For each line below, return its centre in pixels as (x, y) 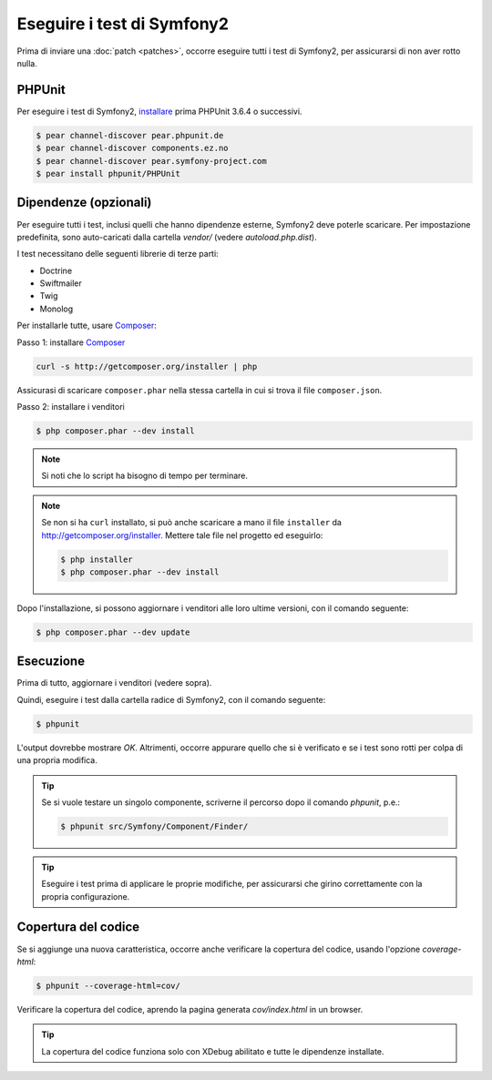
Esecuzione (51, 662)
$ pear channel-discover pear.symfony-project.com (152, 161)
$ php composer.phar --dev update (113, 632)
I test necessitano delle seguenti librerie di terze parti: (118, 254)
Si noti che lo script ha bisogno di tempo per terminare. (145, 476)
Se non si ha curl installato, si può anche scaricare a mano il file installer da (191, 523)
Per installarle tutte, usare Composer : (87, 326)
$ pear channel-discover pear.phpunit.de (130, 135)
